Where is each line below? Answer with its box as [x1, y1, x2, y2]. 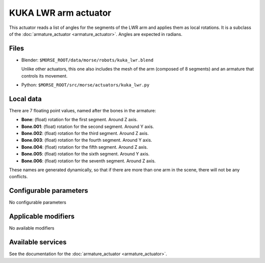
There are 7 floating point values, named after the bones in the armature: [9, 107, 157, 113]
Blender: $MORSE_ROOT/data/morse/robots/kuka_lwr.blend [21, 57, 154, 63]
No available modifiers [9, 225, 54, 231]
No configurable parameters [9, 199, 66, 206]
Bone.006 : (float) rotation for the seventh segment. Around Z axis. [21, 158, 156, 164]
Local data [9, 95, 42, 103]
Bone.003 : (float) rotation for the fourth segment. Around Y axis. [21, 137, 152, 143]
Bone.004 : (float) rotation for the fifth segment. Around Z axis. [21, 144, 148, 150]
